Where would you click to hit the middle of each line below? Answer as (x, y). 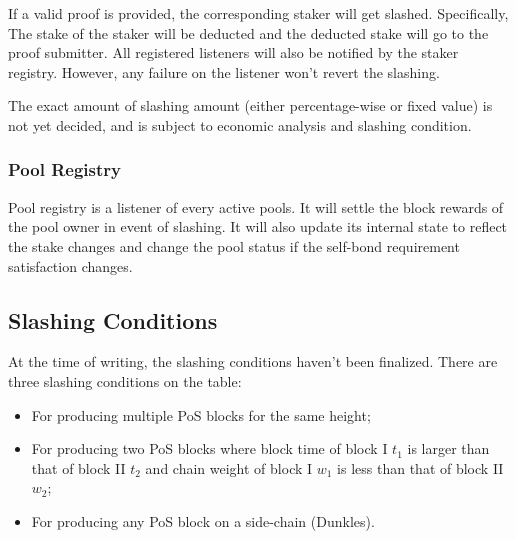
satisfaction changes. (70, 265)
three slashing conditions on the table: (125, 380)
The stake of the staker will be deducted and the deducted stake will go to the (248, 32)
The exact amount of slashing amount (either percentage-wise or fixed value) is (250, 105)
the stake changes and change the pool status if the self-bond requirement (234, 245)
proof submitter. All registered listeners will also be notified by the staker (233, 52)
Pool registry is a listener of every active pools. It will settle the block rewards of (256, 206)
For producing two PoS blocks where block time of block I (209, 448)
